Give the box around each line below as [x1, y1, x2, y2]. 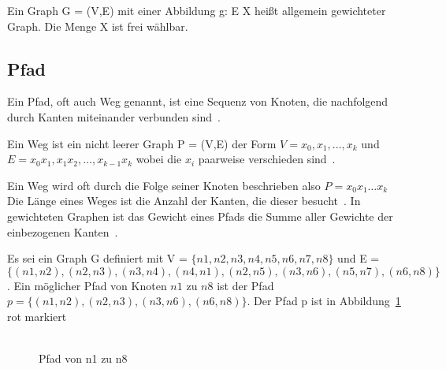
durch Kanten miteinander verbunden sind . [7, 108, 221, 125]
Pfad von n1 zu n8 [39, 350, 128, 367]
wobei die [136, 151, 182, 167]
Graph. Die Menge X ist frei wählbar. [7, 17, 188, 34]
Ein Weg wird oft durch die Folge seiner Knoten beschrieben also [7, 177, 321, 193]
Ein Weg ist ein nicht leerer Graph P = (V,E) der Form [7, 135, 277, 151]
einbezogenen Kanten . [7, 223, 118, 240]
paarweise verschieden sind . [198, 151, 336, 167]
